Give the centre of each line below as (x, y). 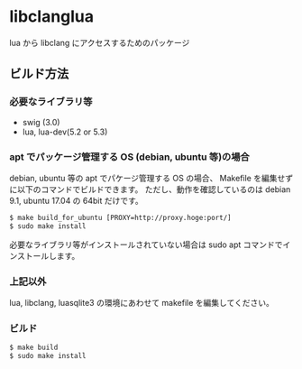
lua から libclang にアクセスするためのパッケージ (100, 42)
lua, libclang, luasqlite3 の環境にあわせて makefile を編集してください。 (142, 302)
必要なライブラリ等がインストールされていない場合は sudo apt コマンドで (146, 244)
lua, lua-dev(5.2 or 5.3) (65, 132)
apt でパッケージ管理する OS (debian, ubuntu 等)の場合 (129, 157)
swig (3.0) (41, 122)
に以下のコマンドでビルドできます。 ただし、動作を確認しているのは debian (150, 189)
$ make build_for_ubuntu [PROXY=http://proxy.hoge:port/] (120, 217)
